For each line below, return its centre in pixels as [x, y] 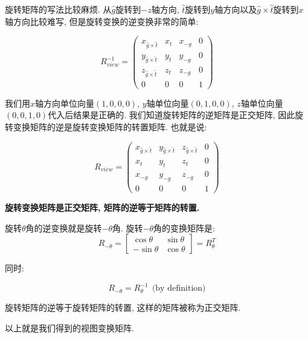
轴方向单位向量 [65, 103]
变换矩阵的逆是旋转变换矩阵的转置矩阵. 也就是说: [110, 126]
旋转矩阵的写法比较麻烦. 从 [58, 9]
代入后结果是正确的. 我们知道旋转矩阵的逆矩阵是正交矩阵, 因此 [172, 115]
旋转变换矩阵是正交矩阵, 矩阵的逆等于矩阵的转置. [102, 207]
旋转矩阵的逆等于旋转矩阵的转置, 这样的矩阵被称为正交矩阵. [123, 307]
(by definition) [179, 289]
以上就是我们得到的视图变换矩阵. [69, 327]
